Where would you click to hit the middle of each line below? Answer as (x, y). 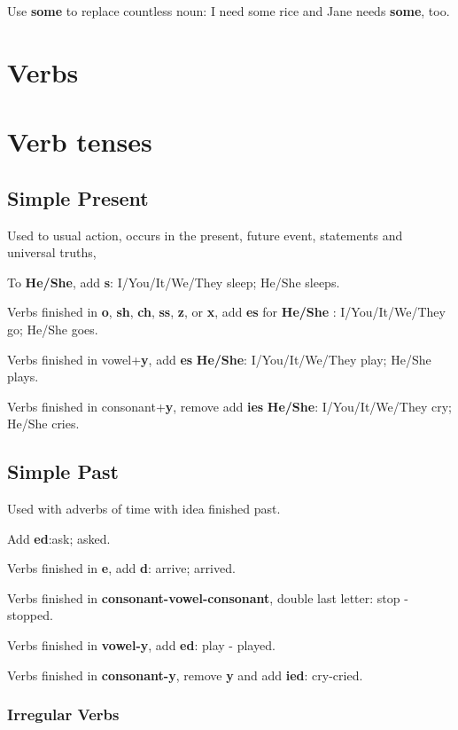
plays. (23, 377)
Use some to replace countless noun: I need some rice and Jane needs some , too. (229, 11)
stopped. (30, 615)
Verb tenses (80, 141)
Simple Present (78, 197)
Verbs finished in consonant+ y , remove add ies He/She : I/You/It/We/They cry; (229, 406)
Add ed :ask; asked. (59, 538)
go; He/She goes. (53, 329)
